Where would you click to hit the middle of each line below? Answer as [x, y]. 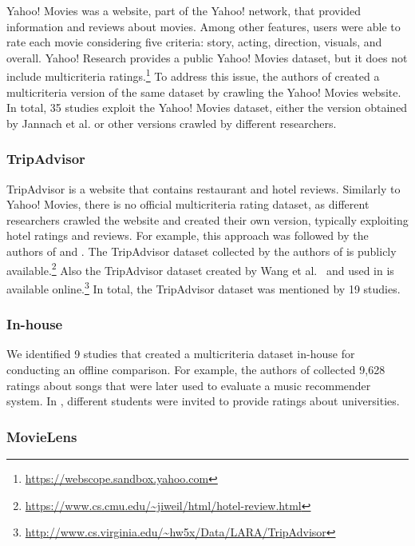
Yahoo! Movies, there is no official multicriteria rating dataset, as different [188, 204]
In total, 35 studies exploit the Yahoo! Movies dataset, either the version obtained [207, 108]
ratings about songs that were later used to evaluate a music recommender [189, 385]
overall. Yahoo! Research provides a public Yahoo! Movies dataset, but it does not [207, 57]
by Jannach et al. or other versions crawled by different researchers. [172, 123]
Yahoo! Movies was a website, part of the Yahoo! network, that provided [184, 10]
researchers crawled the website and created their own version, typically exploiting [207, 219]
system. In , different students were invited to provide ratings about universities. [203, 401]
